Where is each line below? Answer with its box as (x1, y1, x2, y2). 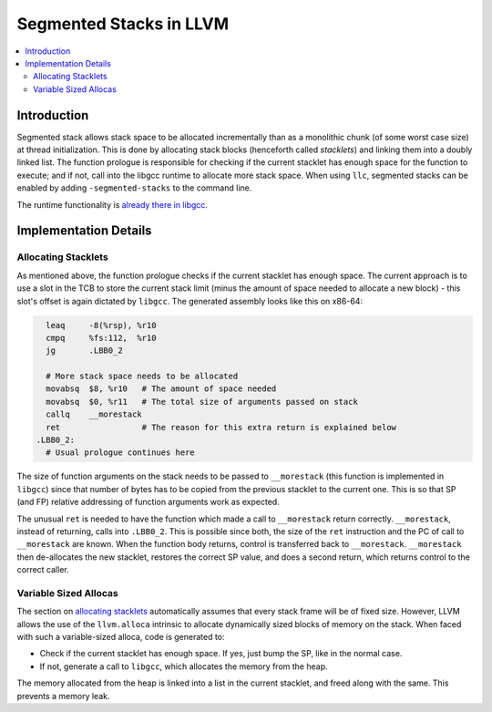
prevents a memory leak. (16, 690, 110, 701)
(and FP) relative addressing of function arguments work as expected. (16, 497, 280, 508)
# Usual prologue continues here (46, 448, 195, 458)
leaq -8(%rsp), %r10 (46, 320, 157, 330)
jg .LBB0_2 (46, 346, 123, 356)
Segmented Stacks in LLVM (16, 14, 230, 34)
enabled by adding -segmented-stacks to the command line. (16, 182, 252, 193)
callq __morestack (46, 409, 143, 419)
